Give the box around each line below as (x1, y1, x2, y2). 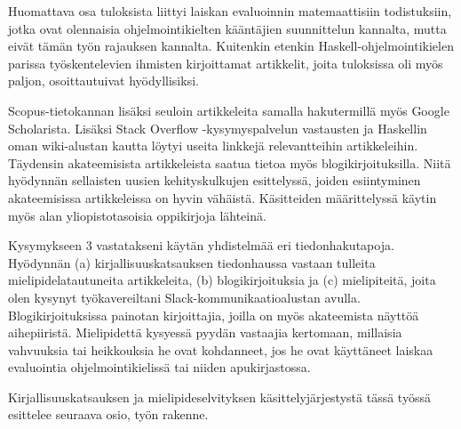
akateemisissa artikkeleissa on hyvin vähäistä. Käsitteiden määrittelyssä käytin (8, 188, 437, 206)
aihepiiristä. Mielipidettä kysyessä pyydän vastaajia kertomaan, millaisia (8, 323, 402, 342)
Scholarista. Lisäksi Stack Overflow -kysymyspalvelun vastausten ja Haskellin (8, 118, 427, 137)
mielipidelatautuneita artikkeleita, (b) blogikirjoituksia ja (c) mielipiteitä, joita (8, 271, 436, 289)
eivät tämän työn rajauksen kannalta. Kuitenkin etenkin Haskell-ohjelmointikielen (8, 36, 454, 55)
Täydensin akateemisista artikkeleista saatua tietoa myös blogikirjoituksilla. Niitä (8, 153, 451, 172)
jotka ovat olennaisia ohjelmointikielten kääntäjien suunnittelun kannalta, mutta (8, 19, 447, 37)
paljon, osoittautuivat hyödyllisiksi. (8, 71, 199, 90)
